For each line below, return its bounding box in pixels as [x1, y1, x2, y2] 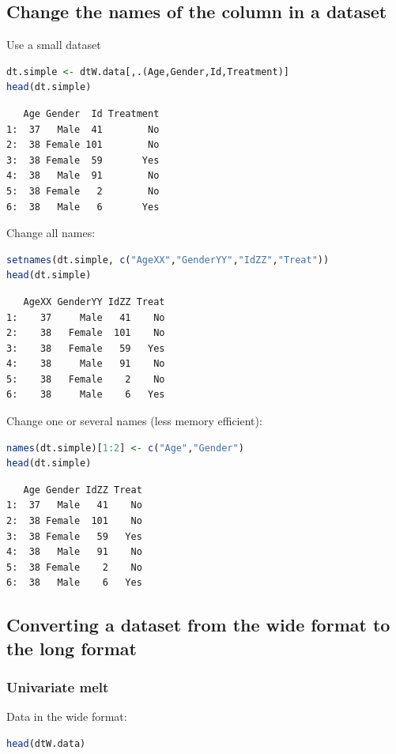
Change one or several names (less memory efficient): [6, 413, 262, 429]
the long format [6, 635, 137, 660]
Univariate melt [6, 677, 109, 697]
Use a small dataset [6, 36, 101, 53]
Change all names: [6, 224, 96, 241]
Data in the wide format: [6, 708, 127, 725]
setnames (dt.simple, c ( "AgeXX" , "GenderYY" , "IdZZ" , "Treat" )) [6, 254, 330, 266]
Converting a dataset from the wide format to [6, 613, 390, 637]
